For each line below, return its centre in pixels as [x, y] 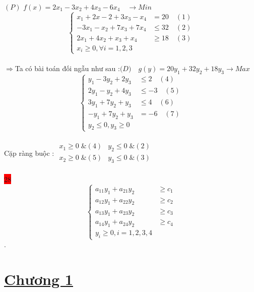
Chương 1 [39, 279]
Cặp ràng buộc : [29, 153]
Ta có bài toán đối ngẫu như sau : [67, 68]
